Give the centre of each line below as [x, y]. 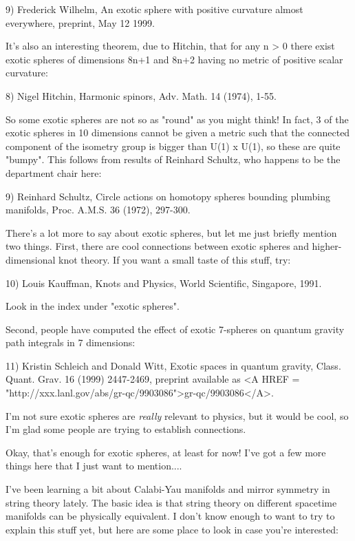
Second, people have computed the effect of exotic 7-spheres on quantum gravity [175, 329]
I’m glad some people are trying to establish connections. [126, 429]
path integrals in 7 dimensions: [71, 342]
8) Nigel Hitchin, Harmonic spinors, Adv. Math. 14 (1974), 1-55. [141, 95]
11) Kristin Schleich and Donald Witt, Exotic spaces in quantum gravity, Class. [173, 365]
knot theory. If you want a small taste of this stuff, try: [175, 259]
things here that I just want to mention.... [94, 466]
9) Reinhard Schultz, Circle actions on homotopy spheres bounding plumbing [168, 196]
